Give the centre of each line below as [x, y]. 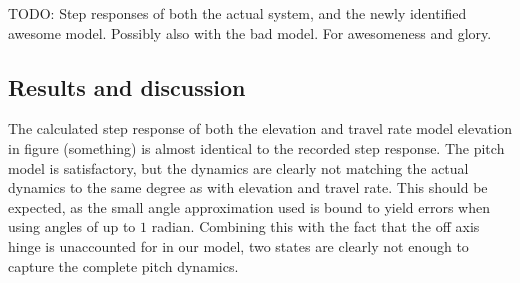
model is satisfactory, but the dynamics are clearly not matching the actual [238, 167]
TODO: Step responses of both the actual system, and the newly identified [237, 13]
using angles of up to [72, 226]
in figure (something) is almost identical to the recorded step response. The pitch [256, 147]
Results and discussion [127, 86]
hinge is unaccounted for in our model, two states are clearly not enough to [238, 245]
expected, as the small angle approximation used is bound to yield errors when [249, 206]
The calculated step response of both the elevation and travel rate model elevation [260, 128]
